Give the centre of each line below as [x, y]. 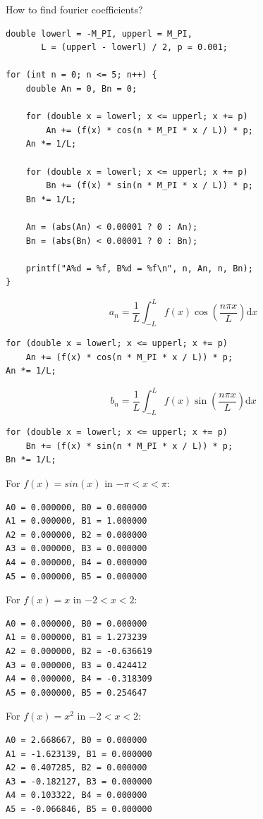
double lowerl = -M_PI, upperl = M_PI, [99, 33]
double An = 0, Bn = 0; [81, 88]
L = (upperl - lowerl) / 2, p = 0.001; [134, 48]
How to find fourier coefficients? [74, 9]
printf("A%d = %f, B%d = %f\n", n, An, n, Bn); [139, 268]
